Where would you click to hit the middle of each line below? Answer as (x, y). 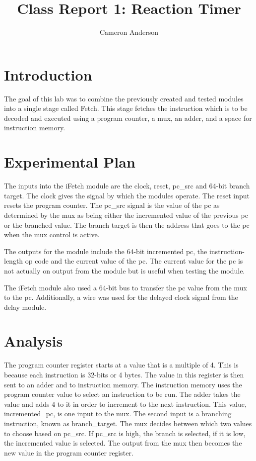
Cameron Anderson (129, 32)
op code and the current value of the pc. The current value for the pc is (134, 261)
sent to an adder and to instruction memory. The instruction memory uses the (123, 384)
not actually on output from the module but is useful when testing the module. (125, 270)
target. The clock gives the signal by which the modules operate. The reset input (127, 195)
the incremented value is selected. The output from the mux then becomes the (123, 443)
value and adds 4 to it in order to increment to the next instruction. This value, (125, 404)
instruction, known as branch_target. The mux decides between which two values (128, 423)
